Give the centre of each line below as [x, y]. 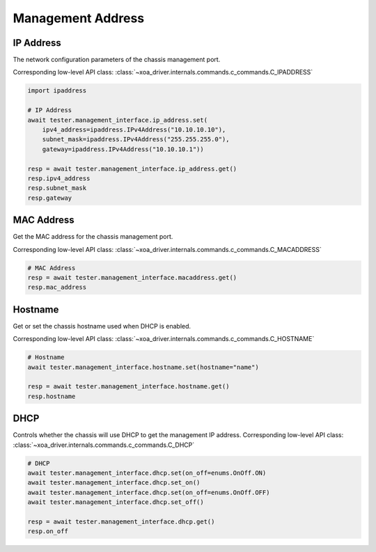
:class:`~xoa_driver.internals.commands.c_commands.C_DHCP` [104, 445]
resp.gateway [50, 198]
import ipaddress [57, 91]
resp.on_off [48, 531]
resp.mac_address [57, 287]
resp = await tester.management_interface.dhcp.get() [121, 522]
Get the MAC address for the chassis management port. [93, 237]
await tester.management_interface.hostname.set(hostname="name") [143, 367]
